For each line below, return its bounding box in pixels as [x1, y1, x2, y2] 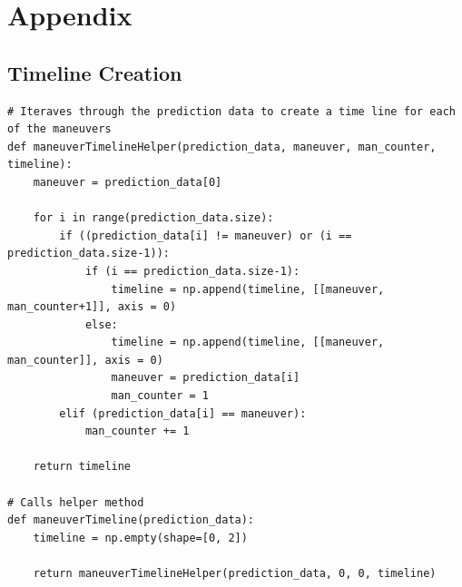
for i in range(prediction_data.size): [33, 211, 274, 225]
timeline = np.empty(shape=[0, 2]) [33, 531, 248, 544]
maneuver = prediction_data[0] [33, 175, 222, 189]
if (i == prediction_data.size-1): [84, 264, 300, 278]
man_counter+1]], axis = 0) [7, 300, 177, 314]
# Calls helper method [7, 495, 144, 509]
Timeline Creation [7, 58, 182, 86]
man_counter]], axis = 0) [7, 353, 163, 367]
